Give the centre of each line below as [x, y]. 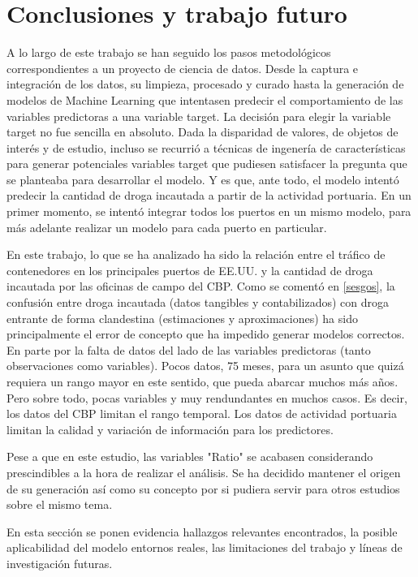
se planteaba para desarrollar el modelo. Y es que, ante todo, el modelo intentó [203, 179]
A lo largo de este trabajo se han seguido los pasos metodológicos [169, 52]
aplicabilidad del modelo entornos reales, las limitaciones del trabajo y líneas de [205, 547]
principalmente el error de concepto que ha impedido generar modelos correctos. [206, 334]
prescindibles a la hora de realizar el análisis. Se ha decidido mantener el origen [204, 472]
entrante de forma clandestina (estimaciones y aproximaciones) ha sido [182, 318]
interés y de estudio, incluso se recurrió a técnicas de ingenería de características [206, 147]
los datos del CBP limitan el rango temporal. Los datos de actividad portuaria [202, 413]
